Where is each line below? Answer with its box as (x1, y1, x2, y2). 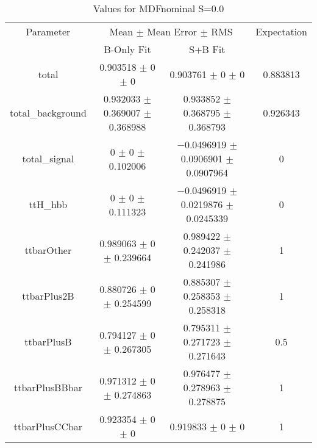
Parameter (26, 24, 71, 38)
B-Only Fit (104, 42, 151, 56)
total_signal (22, 151, 74, 165)
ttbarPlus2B (22, 289, 74, 303)
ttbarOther (24, 243, 72, 257)
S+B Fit (189, 42, 226, 56)
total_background (10, 106, 87, 120)
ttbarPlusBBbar (13, 380, 82, 394)
